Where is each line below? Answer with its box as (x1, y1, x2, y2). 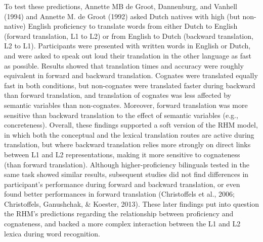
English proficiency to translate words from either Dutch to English (28, 21, 238, 31)
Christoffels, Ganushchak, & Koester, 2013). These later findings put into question (4, 198, 259, 209)
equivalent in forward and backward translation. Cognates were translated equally (4, 70, 258, 81)
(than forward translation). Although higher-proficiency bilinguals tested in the (4, 159, 250, 169)
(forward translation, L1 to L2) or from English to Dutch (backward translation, (4, 30, 253, 41)
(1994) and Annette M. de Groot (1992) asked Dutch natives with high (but (4, 11, 240, 21)
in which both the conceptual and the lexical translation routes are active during (4, 129, 254, 140)
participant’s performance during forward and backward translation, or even (4, 178, 240, 189)
